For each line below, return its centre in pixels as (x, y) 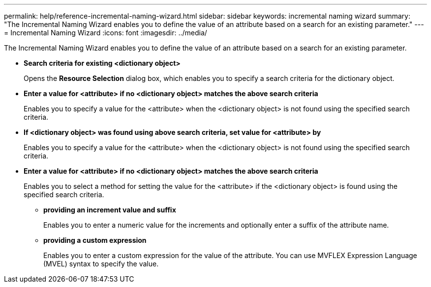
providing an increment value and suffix (110, 210)
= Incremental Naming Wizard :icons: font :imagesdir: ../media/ (106, 33)
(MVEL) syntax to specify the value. (101, 264)
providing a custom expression (95, 240)
